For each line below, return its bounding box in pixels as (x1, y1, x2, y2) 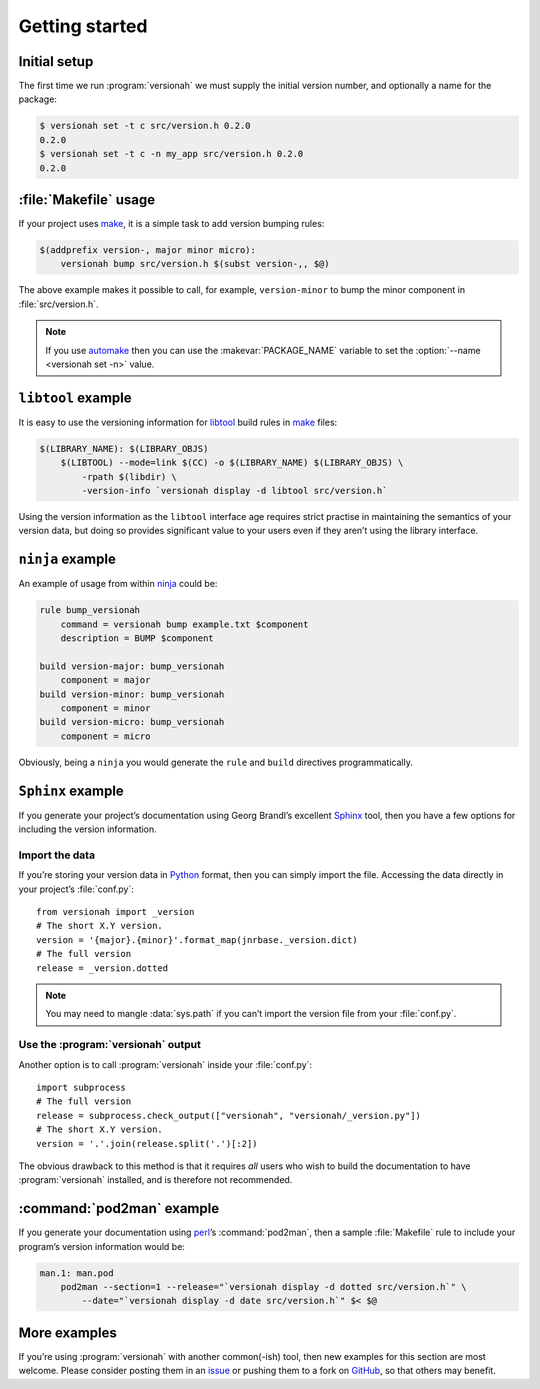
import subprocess (36, 1081, 127, 1093)
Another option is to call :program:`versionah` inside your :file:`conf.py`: (18, 1058, 313, 1070)
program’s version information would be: (18, 1240, 185, 1252)
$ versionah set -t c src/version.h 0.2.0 (39, 120, 251, 132)
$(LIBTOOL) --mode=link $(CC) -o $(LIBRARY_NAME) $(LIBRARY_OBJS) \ (60, 457, 404, 469)
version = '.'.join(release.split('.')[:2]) (36, 1138, 259, 1149)
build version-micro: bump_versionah (39, 716, 225, 728)
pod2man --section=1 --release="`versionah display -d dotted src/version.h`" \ (60, 1281, 467, 1292)
